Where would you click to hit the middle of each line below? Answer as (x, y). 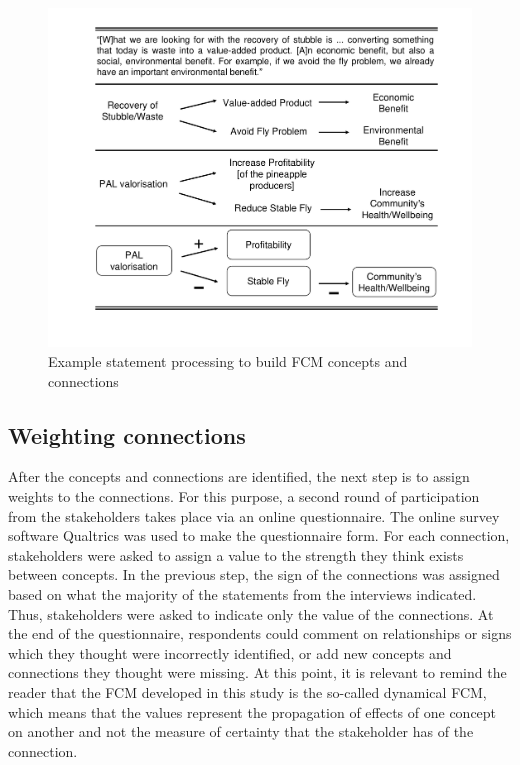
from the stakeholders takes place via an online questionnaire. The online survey (254, 515)
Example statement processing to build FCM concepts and (228, 361)
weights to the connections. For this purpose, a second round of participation (244, 496)
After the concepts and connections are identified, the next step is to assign (239, 476)
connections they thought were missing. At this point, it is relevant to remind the (257, 672)
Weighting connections (127, 434)
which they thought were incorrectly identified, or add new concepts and (230, 652)
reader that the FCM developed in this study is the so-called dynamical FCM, (247, 691)
